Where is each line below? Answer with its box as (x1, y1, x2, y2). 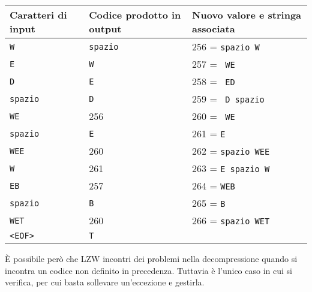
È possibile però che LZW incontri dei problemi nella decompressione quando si (5, 252, 298, 264)
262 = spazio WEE (192, 144, 270, 158)
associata (192, 22, 235, 35)
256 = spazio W (192, 40, 260, 53)
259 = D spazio (192, 92, 265, 106)
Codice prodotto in (89, 8, 181, 22)
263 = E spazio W (192, 161, 270, 175)
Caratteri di (10, 8, 67, 22)
